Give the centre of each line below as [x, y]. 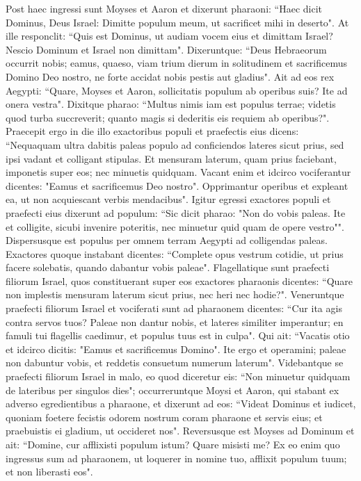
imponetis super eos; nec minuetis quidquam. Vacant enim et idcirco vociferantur [178, 172]
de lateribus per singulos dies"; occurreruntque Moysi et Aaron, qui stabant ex [173, 390]
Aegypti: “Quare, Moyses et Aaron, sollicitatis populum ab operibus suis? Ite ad [177, 90]
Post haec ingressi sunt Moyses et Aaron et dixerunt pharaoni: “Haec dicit [164, 8]
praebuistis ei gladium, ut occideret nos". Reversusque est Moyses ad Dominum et [180, 431]
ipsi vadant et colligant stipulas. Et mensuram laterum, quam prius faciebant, [171, 158]
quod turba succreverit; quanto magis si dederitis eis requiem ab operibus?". [168, 117]
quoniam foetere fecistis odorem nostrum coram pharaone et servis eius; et [164, 417]
